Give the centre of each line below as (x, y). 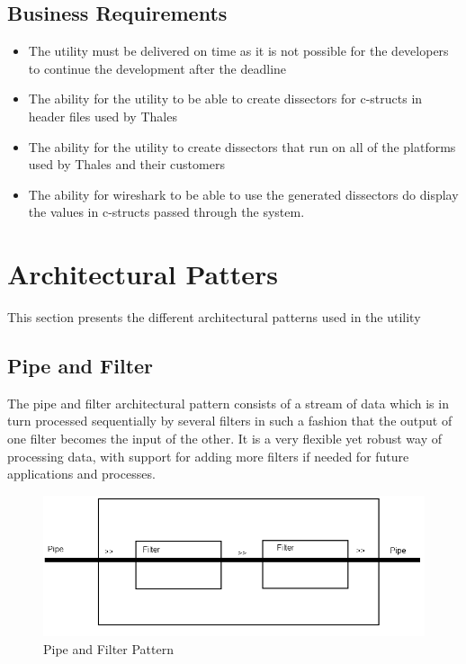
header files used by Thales (103, 116)
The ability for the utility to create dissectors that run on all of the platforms (242, 146)
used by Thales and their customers (126, 164)
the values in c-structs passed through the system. (166, 212)
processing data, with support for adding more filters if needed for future (208, 456)
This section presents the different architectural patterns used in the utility (214, 317)
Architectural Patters (143, 274)
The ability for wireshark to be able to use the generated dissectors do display (243, 194)
